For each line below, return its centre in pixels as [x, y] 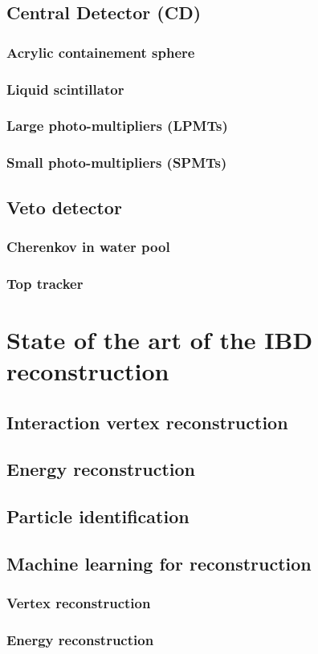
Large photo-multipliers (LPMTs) [117, 126]
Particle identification [98, 516]
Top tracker [45, 283]
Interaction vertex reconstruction [147, 422]
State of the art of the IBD [160, 339]
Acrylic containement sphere [101, 52]
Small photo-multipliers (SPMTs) [117, 162]
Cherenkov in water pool [88, 246]
